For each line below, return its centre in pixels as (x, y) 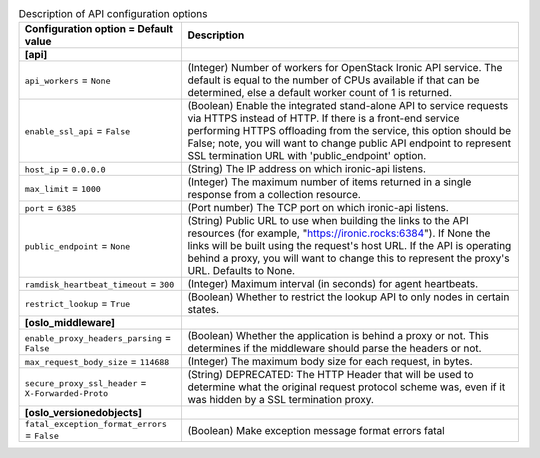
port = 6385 (50, 208)
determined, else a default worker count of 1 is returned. (320, 93)
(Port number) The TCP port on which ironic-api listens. (318, 208)
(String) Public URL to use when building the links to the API (328, 221)
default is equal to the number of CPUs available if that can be (333, 80)
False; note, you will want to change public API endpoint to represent (349, 143)
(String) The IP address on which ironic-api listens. (307, 169)
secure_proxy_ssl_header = (85, 382)
